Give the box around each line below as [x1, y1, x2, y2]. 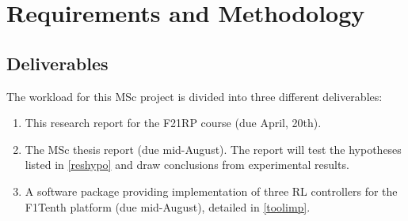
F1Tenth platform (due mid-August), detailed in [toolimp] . [25, 198, 311, 215]
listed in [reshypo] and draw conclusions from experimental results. [25, 156, 349, 173]
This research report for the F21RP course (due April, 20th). [25, 114, 322, 131]
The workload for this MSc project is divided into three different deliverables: [6, 88, 383, 104]
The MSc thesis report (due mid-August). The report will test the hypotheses [25, 140, 402, 157]
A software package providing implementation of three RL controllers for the [25, 182, 398, 199]
